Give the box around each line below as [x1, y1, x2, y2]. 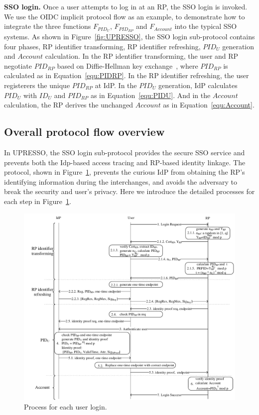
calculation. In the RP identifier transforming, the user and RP [45, 51, 239, 61]
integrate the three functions [4, 21, 91, 31]
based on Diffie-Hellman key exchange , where [57, 60, 198, 71]
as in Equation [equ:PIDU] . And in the [90, 90, 211, 100]
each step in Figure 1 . [4, 196, 71, 206]
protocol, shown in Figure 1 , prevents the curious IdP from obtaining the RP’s [4, 167, 245, 177]
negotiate [4, 60, 32, 71]
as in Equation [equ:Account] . [163, 100, 255, 110]
